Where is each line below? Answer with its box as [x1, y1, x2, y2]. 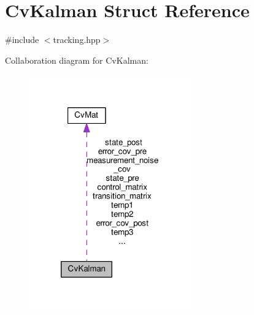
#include [5, 33, 39, 46]
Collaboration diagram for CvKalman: [5, 53, 148, 66]
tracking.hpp [53, 33, 101, 46]
